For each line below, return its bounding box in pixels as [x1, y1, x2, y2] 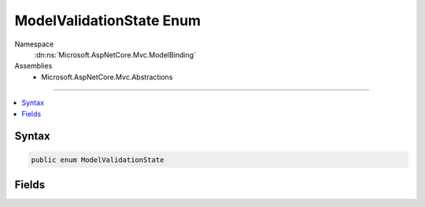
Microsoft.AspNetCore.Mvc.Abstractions [41, 72, 173, 82]
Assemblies [14, 61, 53, 71]
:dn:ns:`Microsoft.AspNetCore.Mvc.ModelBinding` [34, 50, 197, 59]
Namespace [14, 39, 54, 49]
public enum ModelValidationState [31, 155, 164, 164]
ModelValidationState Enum [14, 12, 201, 29]
